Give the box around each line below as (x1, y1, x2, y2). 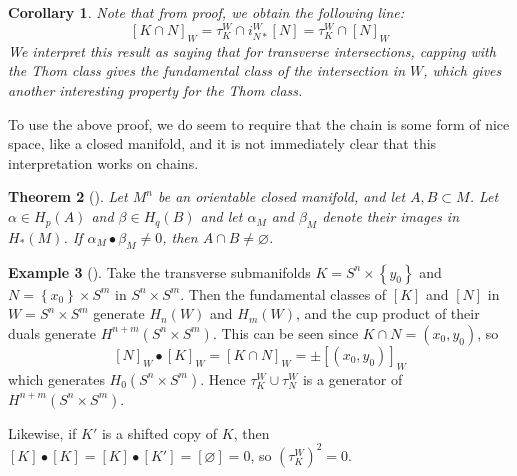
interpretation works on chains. (8, 152, 199, 173)
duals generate (8, 322, 97, 343)
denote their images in (322, 206, 460, 227)
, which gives (423, 60, 502, 81)
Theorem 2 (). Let (8, 186, 128, 207)
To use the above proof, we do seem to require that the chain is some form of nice (8, 113, 510, 134)
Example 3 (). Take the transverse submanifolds (8, 261, 311, 282)
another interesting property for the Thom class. (8, 80, 303, 101)
